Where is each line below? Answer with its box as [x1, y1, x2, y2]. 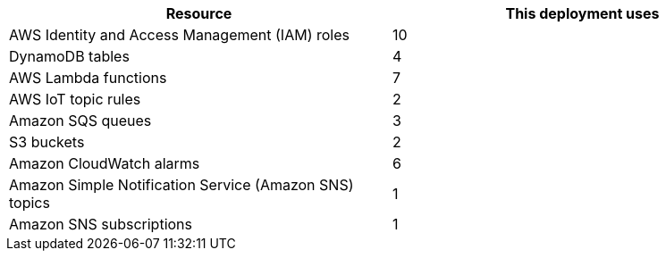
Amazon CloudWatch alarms [9, 154, 200, 172]
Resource [165, 4, 232, 22]
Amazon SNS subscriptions [9, 215, 193, 233]
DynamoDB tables [9, 47, 130, 65]
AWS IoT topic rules [9, 90, 141, 108]
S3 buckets [9, 133, 85, 151]
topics [9, 194, 50, 212]
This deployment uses [505, 4, 660, 22]
